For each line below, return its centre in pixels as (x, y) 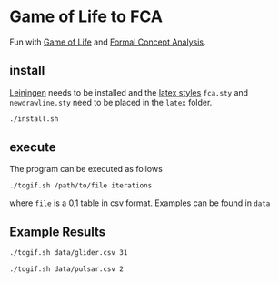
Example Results (58, 232)
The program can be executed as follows (86, 169)
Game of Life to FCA (86, 17)
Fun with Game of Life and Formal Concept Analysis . (108, 42)
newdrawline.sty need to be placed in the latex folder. (111, 102)
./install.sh (34, 119)
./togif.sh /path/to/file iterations (81, 186)
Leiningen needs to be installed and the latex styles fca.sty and (129, 92)
